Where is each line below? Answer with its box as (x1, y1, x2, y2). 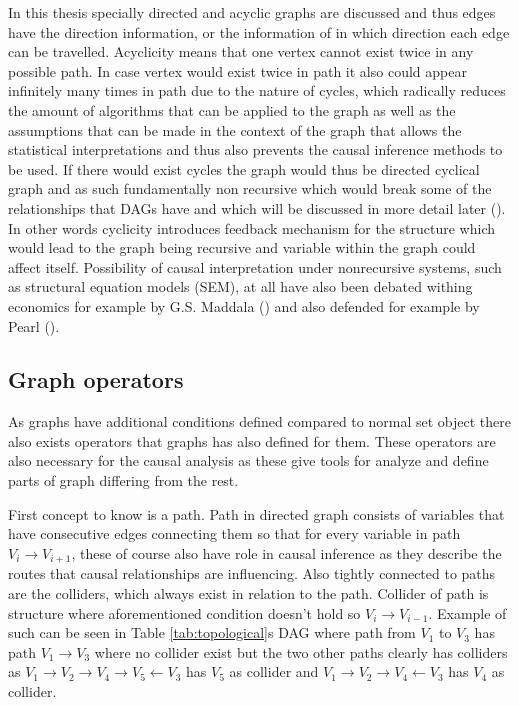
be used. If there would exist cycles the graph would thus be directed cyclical (8, 158, 480, 179)
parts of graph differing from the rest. (8, 470, 239, 491)
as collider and (229, 661, 319, 682)
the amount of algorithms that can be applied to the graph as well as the (8, 99, 456, 120)
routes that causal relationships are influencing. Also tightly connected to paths (8, 563, 496, 584)
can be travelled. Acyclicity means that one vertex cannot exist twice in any (8, 41, 474, 62)
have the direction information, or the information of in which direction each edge (8, 21, 510, 42)
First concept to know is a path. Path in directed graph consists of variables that (8, 503, 505, 524)
